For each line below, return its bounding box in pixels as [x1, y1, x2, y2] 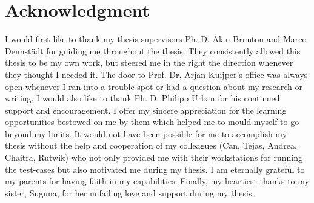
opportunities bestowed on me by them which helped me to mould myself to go [5, 115, 299, 128]
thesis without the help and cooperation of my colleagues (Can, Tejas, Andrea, [5, 139, 297, 152]
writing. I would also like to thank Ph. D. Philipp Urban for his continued [5, 92, 280, 105]
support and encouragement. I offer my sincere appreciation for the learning [5, 103, 287, 116]
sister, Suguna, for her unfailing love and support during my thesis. [5, 186, 255, 199]
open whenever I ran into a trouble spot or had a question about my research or [5, 80, 302, 92]
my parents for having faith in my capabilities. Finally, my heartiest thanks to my [5, 175, 309, 187]
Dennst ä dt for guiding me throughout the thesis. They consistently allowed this [5, 44, 301, 57]
